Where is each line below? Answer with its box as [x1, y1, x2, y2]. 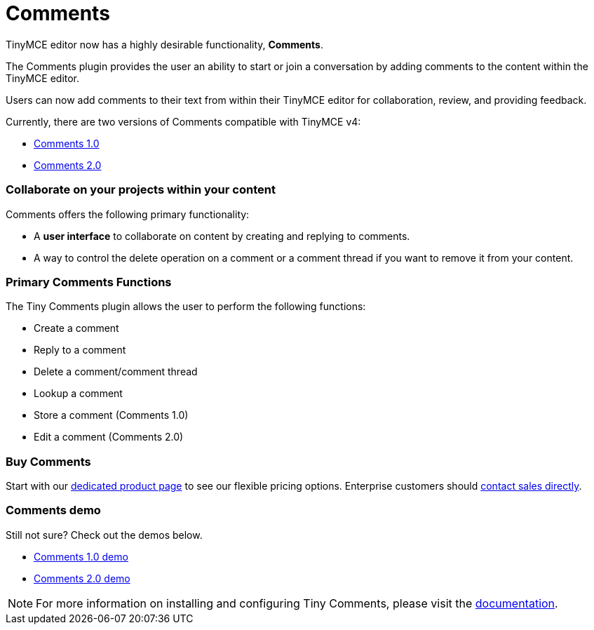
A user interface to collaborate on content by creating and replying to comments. [34, 229, 410, 242]
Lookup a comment [34, 387, 123, 400]
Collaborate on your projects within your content [6, 182, 276, 197]
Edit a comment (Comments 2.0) [34, 431, 184, 443]
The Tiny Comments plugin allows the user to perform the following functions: [6, 300, 366, 313]
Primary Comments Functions [6, 274, 172, 289]
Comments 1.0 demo [34, 550, 128, 563]
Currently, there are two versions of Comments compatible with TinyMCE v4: [6, 115, 361, 128]
